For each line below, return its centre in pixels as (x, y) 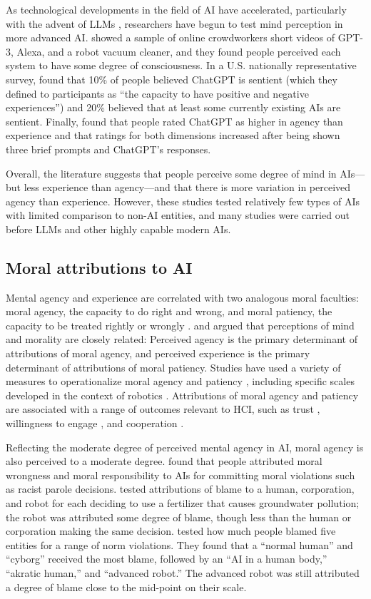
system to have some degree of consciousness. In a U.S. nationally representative (181, 65)
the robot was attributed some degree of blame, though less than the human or (179, 517)
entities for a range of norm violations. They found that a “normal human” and (179, 544)
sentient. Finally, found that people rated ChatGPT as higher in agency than (174, 121)
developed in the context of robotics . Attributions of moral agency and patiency (182, 395)
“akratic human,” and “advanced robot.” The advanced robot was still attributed (183, 572)
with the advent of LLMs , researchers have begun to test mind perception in (174, 23)
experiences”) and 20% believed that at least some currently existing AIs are (173, 107)
